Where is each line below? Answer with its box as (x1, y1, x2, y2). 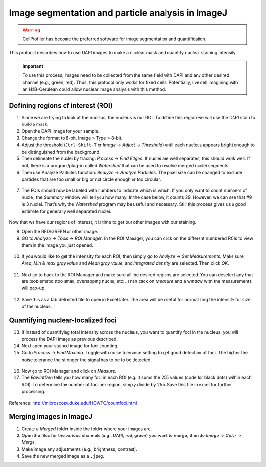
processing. (21, 389, 46, 395)
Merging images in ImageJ (9, 412, 92, 421)
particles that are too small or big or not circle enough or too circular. (21, 176, 161, 182)
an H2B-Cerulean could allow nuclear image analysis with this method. (22, 86, 166, 92)
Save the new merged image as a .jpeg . (21, 453, 104, 459)
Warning (22, 27, 40, 33)
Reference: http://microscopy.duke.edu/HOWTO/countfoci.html (9, 400, 137, 405)
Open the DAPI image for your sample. (21, 128, 100, 134)
